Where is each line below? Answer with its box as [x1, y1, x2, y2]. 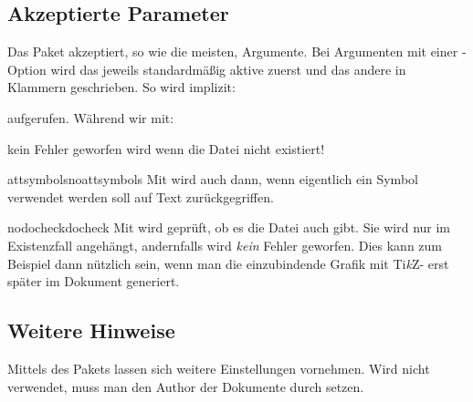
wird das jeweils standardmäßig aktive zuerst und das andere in [50, 59, 406, 78]
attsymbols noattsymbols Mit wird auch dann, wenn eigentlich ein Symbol [7, 170, 418, 189]
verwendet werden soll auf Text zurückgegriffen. [7, 187, 274, 206]
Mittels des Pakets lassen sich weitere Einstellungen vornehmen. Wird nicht [7, 358, 430, 377]
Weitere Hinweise [7, 316, 175, 345]
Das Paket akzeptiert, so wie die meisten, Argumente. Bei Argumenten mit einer [7, 42, 458, 61]
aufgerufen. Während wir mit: [7, 108, 174, 127]
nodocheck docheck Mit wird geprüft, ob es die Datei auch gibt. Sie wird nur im [7, 218, 451, 237]
